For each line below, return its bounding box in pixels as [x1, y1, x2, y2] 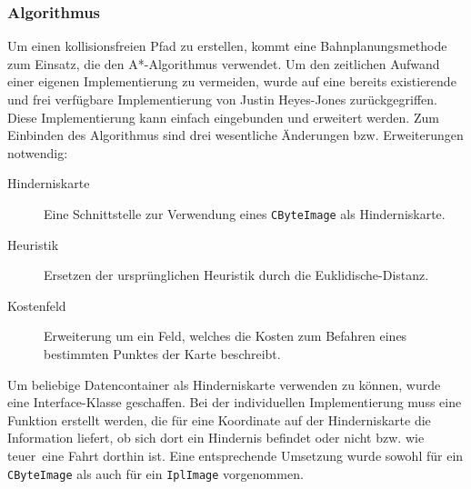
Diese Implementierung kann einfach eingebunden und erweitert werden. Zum [7, 107, 439, 126]
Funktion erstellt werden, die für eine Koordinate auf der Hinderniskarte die [7, 410, 431, 429]
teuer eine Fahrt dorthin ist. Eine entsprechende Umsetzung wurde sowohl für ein [7, 445, 464, 464]
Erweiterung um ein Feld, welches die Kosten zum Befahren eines [44, 326, 407, 345]
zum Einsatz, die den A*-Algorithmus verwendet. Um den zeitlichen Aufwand [7, 54, 440, 73]
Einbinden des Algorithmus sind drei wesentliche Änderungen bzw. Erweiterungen [7, 125, 464, 145]
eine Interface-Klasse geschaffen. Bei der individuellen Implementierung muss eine [7, 393, 462, 412]
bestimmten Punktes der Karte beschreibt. [44, 344, 281, 363]
